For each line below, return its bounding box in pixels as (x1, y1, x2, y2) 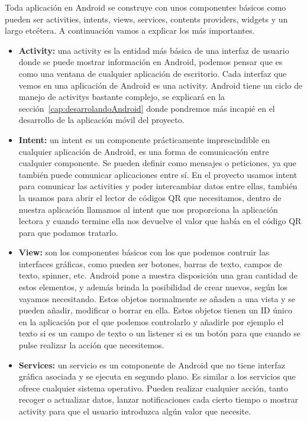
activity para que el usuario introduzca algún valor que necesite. (18, 405, 251, 417)
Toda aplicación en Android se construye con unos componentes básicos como (5, 1, 286, 13)
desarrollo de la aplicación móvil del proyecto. (18, 114, 185, 126)
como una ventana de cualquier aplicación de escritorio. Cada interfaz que (18, 67, 287, 79)
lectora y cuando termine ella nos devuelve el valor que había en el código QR (18, 215, 302, 227)
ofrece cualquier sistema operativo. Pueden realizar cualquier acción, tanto (18, 381, 288, 394)
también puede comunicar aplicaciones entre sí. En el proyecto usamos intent (18, 168, 298, 180)
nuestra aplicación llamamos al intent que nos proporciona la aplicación (18, 203, 278, 215)
